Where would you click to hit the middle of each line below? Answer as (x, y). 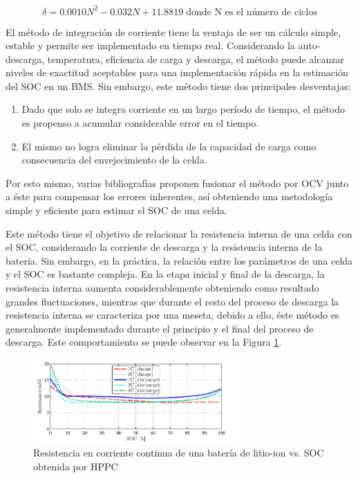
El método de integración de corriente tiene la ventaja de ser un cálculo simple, (173, 32)
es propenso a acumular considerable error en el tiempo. (140, 123)
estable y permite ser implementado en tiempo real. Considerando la (150, 45)
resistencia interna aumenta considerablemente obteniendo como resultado (162, 287)
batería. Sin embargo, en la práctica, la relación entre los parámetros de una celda (179, 260)
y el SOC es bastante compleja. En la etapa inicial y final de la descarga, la (165, 274)
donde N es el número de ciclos (252, 12)
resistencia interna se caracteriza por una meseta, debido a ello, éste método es (172, 315)
